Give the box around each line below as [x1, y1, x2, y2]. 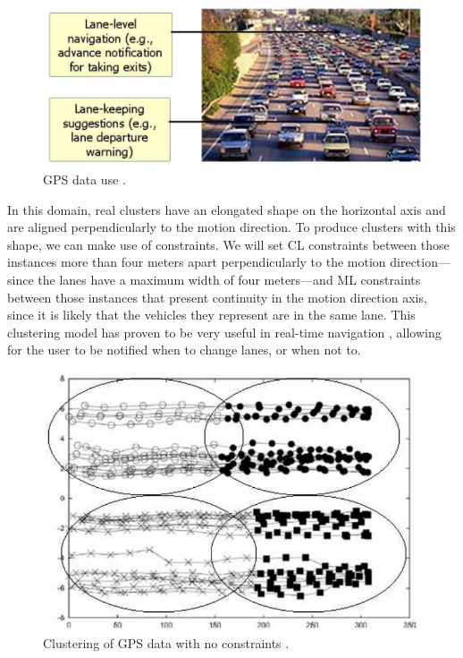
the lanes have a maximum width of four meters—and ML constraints [38, 269, 421, 288]
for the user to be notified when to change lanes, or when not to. [7, 340, 361, 359]
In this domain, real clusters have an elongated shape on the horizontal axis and [7, 200, 446, 218]
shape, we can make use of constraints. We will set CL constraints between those [7, 235, 450, 253]
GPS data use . [43, 169, 126, 188]
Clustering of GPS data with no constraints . [43, 634, 290, 653]
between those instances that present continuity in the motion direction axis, [7, 287, 427, 306]
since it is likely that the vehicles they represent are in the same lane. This [7, 305, 416, 324]
